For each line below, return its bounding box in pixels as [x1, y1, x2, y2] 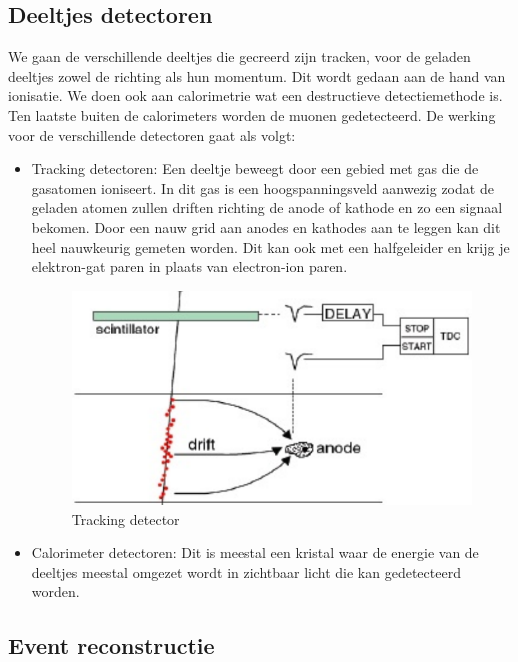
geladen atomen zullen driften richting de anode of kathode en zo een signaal [31, 197, 503, 218]
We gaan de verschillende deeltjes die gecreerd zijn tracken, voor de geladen [8, 46, 471, 67]
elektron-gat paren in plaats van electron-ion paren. [31, 256, 348, 277]
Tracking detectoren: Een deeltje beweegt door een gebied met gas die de [31, 158, 479, 179]
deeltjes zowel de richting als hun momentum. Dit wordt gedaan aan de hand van [8, 65, 506, 86]
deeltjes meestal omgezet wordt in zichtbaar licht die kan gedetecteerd [31, 561, 461, 582]
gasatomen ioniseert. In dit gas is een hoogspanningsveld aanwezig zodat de [31, 177, 494, 198]
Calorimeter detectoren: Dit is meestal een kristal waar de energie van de [31, 542, 479, 563]
